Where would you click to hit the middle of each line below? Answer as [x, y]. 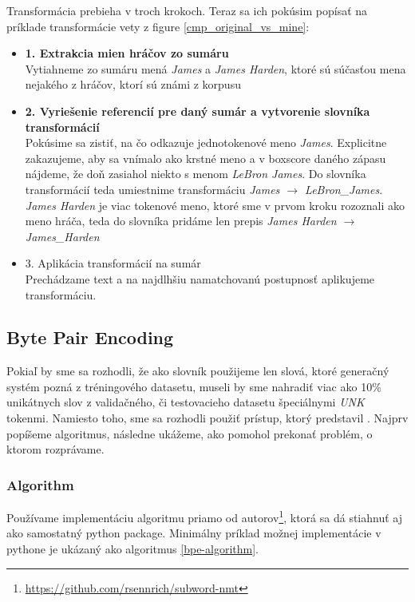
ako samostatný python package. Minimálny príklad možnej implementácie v [194, 533]
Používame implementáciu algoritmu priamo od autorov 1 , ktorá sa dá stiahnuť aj [204, 516]
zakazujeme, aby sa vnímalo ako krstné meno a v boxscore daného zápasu [206, 158]
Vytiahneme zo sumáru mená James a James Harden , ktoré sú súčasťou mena [215, 68]
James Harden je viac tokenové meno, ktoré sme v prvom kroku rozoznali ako [215, 205]
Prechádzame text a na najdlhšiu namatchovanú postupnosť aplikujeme [200, 278]
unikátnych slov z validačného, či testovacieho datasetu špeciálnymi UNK [186, 402]
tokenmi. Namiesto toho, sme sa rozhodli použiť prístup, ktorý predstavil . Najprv [207, 418]
